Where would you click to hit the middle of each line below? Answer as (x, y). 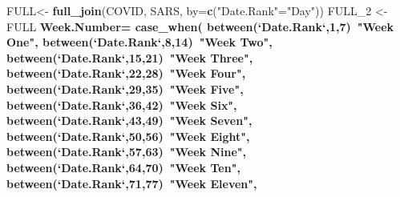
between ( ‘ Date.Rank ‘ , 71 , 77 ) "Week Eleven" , (132, 183)
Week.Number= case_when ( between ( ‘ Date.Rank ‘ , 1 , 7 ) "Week (217, 26)
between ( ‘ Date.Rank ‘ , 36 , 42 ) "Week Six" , (122, 105)
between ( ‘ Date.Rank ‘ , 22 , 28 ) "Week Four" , (126, 73)
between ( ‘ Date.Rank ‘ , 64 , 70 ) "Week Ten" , (123, 167)
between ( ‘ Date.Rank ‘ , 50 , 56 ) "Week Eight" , (128, 136)
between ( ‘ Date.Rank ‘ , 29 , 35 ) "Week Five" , (125, 88)
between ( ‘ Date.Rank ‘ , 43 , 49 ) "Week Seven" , (129, 121)
